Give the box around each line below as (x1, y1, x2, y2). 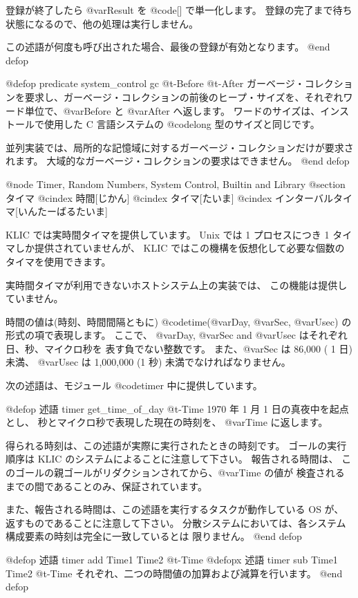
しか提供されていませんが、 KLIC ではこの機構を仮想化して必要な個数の (15, 241, 345, 255)
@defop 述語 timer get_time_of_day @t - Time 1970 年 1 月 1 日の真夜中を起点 (6, 401, 349, 415)
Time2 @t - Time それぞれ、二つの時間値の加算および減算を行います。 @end (6, 566, 343, 580)
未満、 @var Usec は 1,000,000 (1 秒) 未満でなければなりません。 (6, 355, 291, 369)
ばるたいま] (56, 204, 108, 218)
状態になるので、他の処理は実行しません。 (6, 16, 199, 30)
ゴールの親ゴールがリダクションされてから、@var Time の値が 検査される (15, 465, 345, 480)
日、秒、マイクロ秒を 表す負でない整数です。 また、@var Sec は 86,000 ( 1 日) (6, 341, 352, 355)
